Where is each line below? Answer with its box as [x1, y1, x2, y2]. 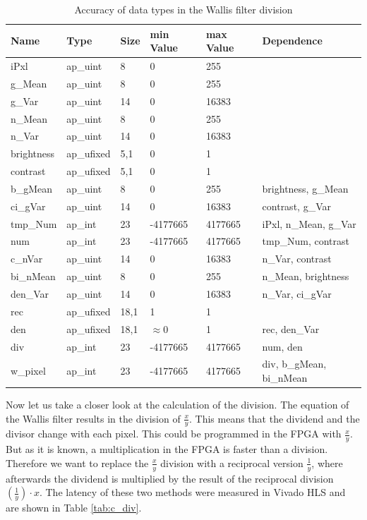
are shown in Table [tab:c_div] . [6, 500, 142, 515]
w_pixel [11, 363, 46, 378]
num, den [262, 339, 303, 353]
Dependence [262, 33, 323, 48]
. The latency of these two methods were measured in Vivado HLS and [39, 485, 346, 500]
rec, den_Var [262, 321, 320, 336]
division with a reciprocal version [160, 455, 303, 470]
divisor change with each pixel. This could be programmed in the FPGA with [6, 426, 342, 441]
